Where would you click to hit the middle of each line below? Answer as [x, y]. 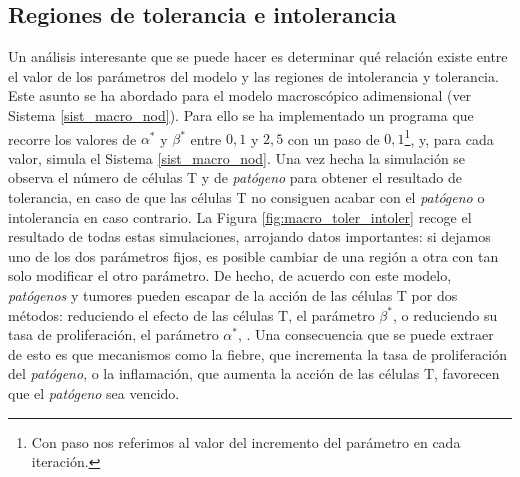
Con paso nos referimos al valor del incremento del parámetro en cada [246, 441]
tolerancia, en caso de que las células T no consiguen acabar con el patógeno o [246, 197]
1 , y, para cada [449, 137]
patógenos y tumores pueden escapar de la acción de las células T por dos [233, 294]
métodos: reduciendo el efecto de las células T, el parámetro [191, 314]
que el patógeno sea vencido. [94, 392]
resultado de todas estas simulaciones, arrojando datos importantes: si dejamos [249, 236]
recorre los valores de [72, 138]
